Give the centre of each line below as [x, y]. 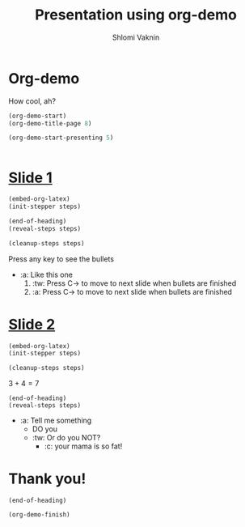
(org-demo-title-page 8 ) [50, 123]
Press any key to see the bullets [61, 259]
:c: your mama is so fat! [83, 446]
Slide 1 [30, 178]
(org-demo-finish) [39, 515]
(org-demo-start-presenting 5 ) [61, 138]
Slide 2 [32, 324]
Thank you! [47, 479]
